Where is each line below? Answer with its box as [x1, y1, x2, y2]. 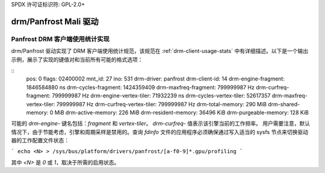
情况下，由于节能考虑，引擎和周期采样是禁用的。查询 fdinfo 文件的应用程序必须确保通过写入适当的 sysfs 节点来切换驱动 [11, 128, 308, 135]
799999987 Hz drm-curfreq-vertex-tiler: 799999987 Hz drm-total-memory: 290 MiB [56, 100, 267, 108]
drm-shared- [268, 100, 300, 108]
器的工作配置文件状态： [11, 137, 69, 144]
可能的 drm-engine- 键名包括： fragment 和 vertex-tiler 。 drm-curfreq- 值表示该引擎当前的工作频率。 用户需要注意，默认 [11, 120, 310, 127]
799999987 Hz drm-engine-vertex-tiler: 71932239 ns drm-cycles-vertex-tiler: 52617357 [52, 92, 271, 99]
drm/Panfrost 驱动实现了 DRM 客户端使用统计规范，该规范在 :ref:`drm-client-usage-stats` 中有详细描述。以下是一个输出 [11, 47, 309, 55]
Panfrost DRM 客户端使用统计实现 [11, 35, 110, 43]
